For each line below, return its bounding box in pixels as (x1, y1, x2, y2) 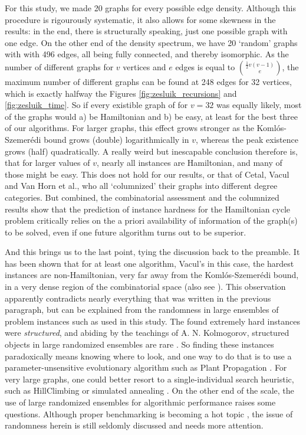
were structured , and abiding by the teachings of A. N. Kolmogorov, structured (5, 326, 289, 339)
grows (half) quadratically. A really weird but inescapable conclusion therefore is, (5, 145, 298, 157)
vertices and (123, 60, 166, 73)
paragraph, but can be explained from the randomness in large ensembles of (5, 303, 279, 316)
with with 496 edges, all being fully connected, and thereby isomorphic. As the (5, 48, 289, 60)
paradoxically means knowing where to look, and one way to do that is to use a (5, 349, 292, 362)
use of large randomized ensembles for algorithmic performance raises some (5, 396, 276, 408)
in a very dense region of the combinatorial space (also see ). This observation (5, 280, 286, 293)
